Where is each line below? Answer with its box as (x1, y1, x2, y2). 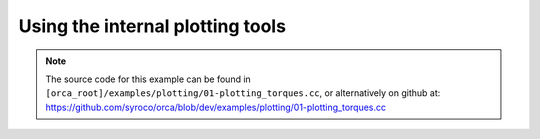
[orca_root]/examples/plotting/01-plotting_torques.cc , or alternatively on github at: (45, 87, 441, 99)
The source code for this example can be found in (45, 73, 252, 85)
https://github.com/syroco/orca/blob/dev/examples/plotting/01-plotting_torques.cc (45, 101, 387, 113)
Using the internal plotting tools (18, 15, 287, 37)
